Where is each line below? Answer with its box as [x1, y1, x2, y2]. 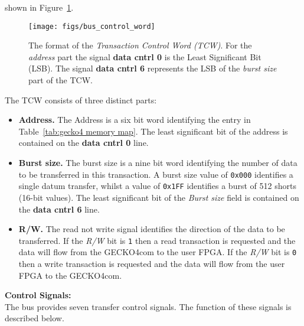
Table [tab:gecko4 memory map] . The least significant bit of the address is [18, 125, 288, 137]
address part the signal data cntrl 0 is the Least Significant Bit [28, 50, 261, 63]
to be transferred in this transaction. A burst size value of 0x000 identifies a [18, 168, 293, 180]
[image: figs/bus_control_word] [28, 22, 155, 31]
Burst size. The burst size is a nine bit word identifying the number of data [18, 157, 298, 168]
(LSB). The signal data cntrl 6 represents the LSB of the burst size [28, 62, 277, 74]
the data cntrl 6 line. [18, 203, 100, 215]
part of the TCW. [28, 74, 93, 86]
